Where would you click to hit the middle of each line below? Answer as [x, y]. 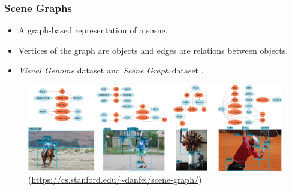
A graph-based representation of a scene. [93, 30]
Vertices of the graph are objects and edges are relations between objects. [153, 50]
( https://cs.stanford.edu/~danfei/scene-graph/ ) [115, 179]
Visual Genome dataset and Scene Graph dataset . [111, 70]
